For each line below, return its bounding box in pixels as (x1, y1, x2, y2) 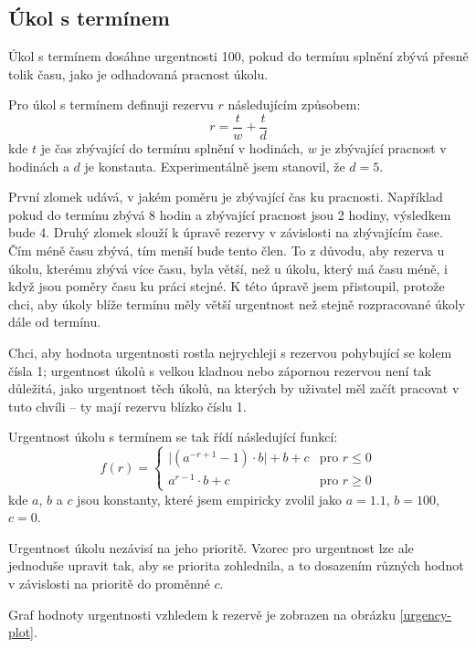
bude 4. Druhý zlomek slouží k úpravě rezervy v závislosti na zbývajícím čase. (8, 223, 443, 242)
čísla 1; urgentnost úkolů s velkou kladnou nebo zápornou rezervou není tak (8, 361, 431, 380)
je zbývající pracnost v (321, 139, 447, 158)
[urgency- (399, 604, 452, 623)
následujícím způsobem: (227, 95, 361, 114)
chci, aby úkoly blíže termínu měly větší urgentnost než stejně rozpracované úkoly (8, 294, 466, 313)
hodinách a (8, 156, 69, 175)
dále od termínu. (8, 312, 101, 331)
